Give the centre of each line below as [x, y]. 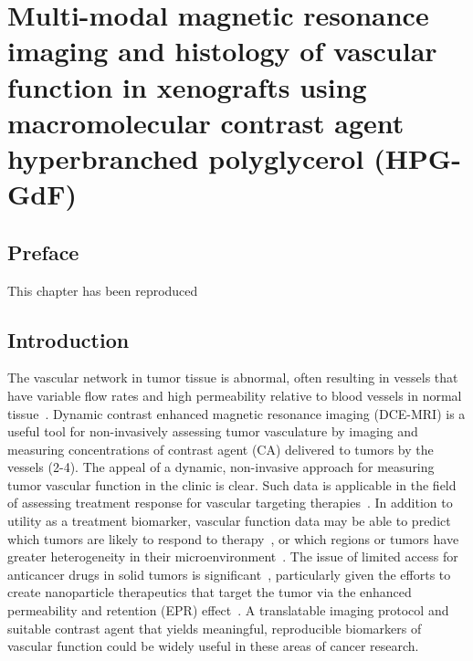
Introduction [68, 339]
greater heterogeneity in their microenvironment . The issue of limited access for [233, 556]
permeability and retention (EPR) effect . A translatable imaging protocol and [228, 610]
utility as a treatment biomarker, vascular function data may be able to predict [229, 521]
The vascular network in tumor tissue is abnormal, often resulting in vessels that [233, 378]
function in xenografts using [187, 86]
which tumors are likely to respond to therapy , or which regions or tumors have [233, 538]
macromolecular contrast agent [206, 122]
